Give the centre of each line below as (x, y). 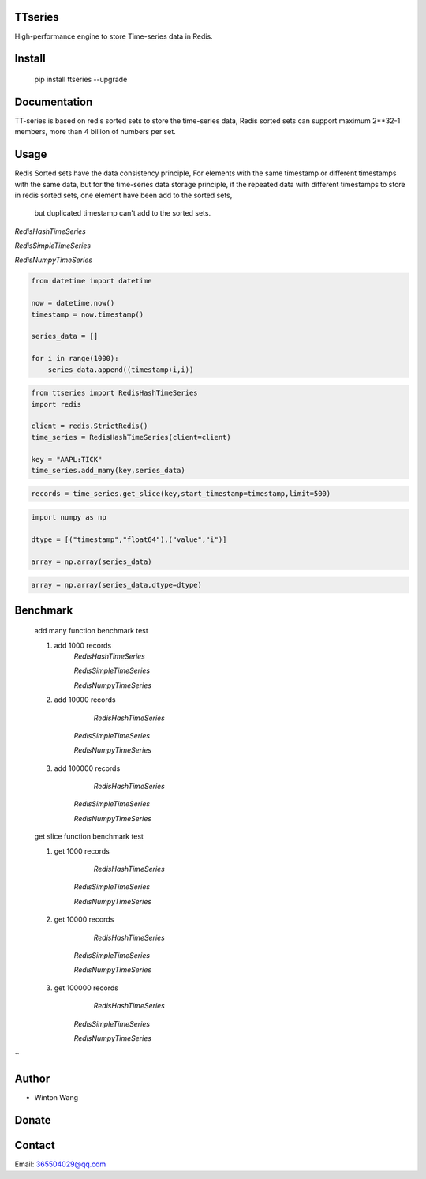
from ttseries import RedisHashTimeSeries (114, 393)
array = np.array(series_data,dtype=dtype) (117, 585)
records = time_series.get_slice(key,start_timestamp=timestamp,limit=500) (181, 494)
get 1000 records (82, 851)
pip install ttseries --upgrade (81, 79)
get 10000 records (84, 919)
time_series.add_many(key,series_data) (108, 470)
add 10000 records (85, 700)
